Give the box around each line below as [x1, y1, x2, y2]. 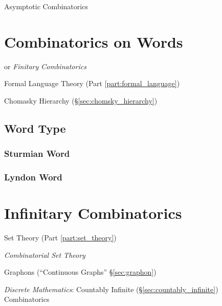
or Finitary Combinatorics [4, 60, 86, 71]
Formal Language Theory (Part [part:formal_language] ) [4, 78, 180, 89]
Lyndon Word [4, 171, 62, 183]
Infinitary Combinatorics [4, 202, 182, 223]
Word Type [4, 120, 66, 136]
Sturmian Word [4, 147, 70, 160]
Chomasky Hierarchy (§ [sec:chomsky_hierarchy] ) [4, 95, 158, 106]
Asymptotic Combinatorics [4, 1, 88, 11]
